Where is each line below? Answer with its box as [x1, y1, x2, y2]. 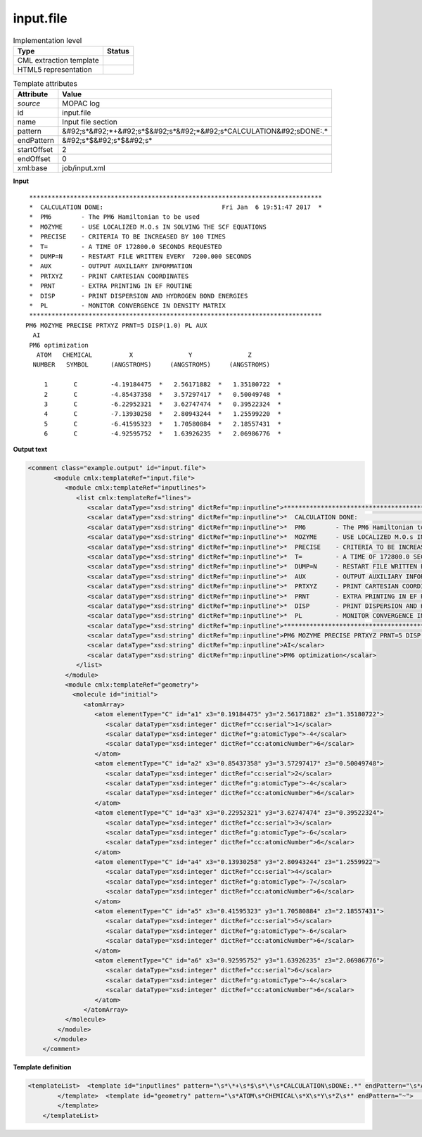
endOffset [17, 154, 51, 164]
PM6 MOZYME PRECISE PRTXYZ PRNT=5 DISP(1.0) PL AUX [25, 321, 207, 329]
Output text [13, 445, 48, 454]
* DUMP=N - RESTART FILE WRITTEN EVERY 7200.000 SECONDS [29, 253, 252, 260]
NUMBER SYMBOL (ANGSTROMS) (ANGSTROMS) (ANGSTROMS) [32, 361, 271, 369]
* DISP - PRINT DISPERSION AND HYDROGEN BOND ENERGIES [29, 292, 248, 300]
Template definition [13, 1063, 72, 1072]
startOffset [17, 145, 53, 155]
